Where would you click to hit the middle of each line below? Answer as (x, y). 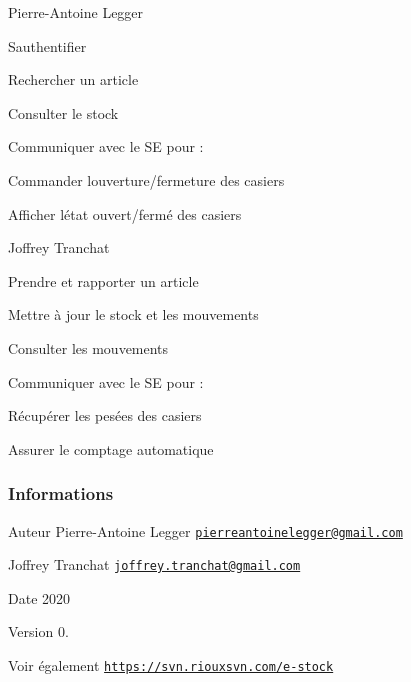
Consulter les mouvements (88, 347)
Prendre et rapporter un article (103, 280)
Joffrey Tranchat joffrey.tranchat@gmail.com (154, 564)
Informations (61, 493)
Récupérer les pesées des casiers (105, 415)
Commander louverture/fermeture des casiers (146, 179)
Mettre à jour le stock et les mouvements (133, 314)
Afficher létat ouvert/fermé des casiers (125, 213)
